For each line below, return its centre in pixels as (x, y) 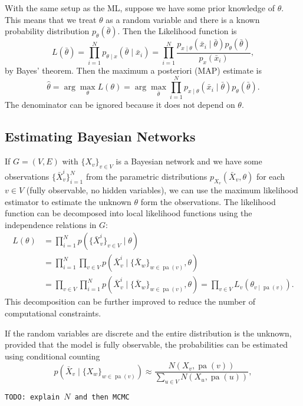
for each (271, 176)
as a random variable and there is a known (183, 19)
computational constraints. (53, 313)
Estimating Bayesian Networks (100, 136)
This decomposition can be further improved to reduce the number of (130, 301)
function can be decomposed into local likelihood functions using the (129, 213)
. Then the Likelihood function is (177, 31)
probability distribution (47, 31)
